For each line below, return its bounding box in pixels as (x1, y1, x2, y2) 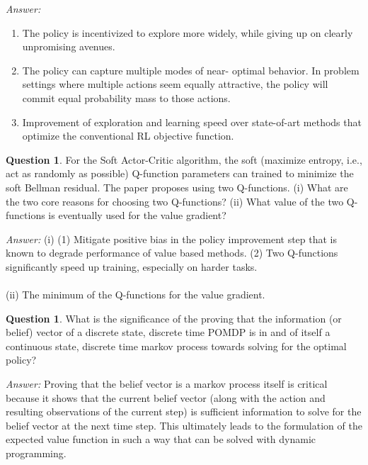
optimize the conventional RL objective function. (22, 128, 234, 143)
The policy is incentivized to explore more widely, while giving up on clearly (22, 25, 353, 40)
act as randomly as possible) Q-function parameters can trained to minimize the (6, 166, 354, 181)
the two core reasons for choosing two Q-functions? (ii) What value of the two (6, 194, 344, 208)
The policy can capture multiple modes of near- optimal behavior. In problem (22, 62, 360, 77)
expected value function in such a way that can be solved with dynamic (6, 432, 316, 447)
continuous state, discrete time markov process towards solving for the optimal (6, 338, 347, 353)
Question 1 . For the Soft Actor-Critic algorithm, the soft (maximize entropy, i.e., (6, 152, 362, 167)
